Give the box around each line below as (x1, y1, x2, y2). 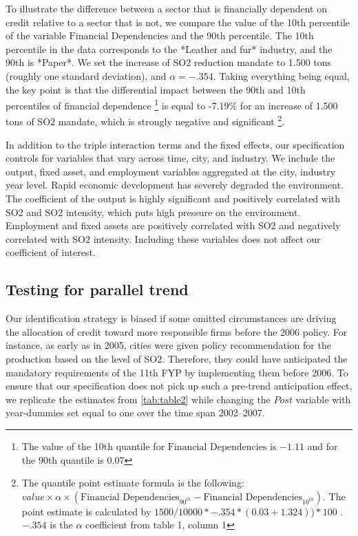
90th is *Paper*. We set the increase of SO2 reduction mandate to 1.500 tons (6, 55, 332, 69)
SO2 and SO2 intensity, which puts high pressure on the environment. (6, 204, 301, 219)
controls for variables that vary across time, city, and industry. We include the (6, 151, 335, 165)
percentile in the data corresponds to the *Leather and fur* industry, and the (6, 41, 333, 56)
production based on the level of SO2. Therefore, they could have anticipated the (6, 351, 348, 365)
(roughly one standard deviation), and (6, 68, 167, 83)
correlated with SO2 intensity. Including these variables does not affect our (6, 231, 321, 246)
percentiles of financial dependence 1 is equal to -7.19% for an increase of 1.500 (6, 96, 338, 112)
